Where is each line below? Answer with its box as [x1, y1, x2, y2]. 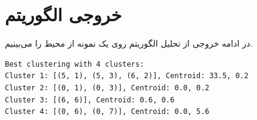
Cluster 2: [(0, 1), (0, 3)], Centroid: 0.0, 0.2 [5, 83, 210, 92]
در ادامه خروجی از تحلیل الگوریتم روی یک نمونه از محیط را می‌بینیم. [5, 37, 253, 50]
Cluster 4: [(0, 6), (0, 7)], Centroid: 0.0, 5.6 [5, 107, 210, 116]
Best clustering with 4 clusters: [5, 59, 145, 68]
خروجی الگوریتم [5, 2, 122, 27]
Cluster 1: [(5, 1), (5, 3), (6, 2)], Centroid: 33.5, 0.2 [5, 72, 248, 81]
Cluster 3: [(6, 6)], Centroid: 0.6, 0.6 [5, 95, 175, 104]
